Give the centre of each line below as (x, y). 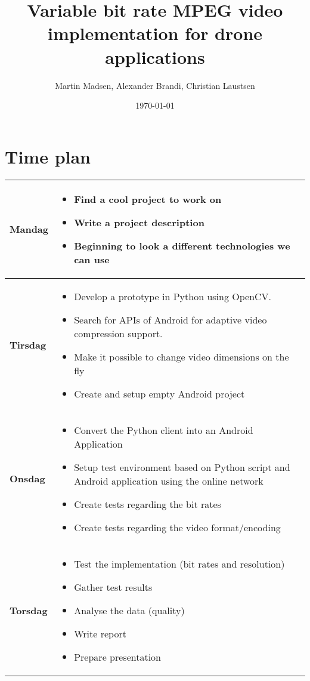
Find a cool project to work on (148, 199)
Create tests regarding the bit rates (148, 504)
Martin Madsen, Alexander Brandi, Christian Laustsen (155, 85)
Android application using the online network (169, 480)
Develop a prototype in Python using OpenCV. (173, 296)
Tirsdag (28, 345)
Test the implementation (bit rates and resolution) (179, 563)
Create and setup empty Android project (159, 393)
